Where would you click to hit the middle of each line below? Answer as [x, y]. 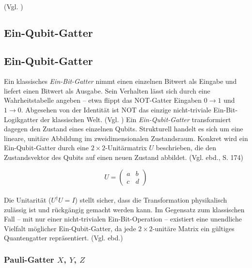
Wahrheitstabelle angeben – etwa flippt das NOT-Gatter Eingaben [103, 100]
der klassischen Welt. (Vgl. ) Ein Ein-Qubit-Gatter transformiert [136, 119]
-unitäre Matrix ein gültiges [193, 228]
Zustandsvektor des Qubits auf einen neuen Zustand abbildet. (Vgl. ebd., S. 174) [124, 157]
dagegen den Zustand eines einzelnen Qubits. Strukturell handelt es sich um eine [124, 129]
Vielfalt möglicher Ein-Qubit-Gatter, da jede [70, 228]
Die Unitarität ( [28, 200]
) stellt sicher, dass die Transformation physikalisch [151, 200]
